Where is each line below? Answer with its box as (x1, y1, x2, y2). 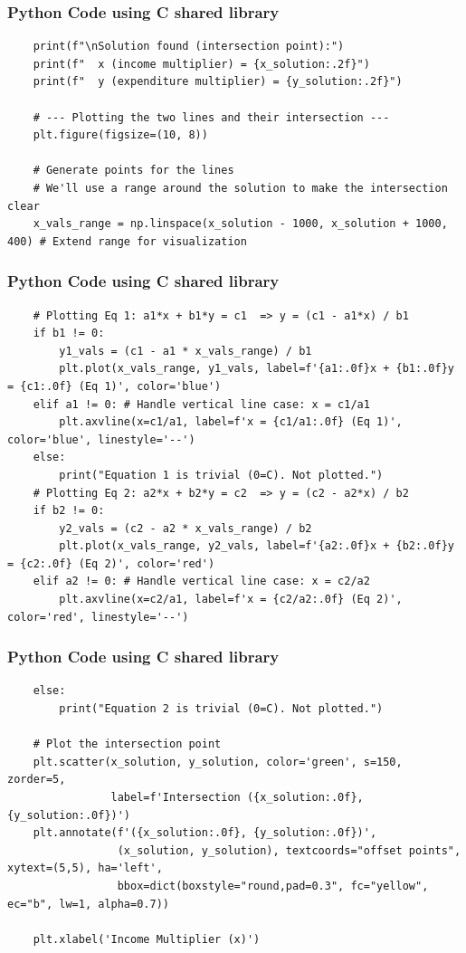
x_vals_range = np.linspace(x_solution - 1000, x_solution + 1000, (33, 217, 448, 231)
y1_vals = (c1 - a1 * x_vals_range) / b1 (59, 344, 312, 357)
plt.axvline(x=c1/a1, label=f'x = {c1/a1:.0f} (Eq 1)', (59, 415, 403, 429)
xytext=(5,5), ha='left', (7, 862, 163, 875)
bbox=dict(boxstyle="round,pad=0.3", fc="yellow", (117, 880, 429, 892)
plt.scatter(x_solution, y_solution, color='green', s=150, (33, 755, 403, 768)
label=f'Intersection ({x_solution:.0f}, (110, 791, 364, 805)
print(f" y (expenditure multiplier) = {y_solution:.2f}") (33, 75, 403, 89)
